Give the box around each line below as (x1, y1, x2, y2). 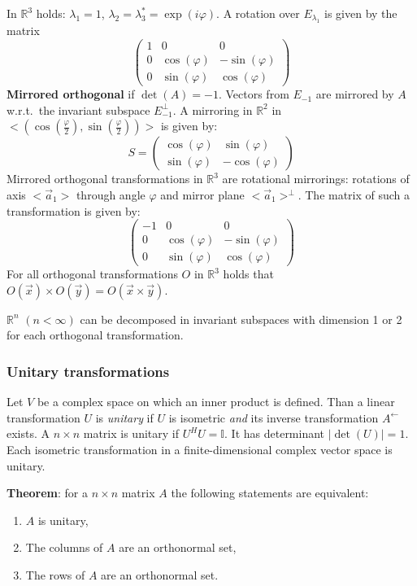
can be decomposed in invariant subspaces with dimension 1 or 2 (80, 310, 402, 327)
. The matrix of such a (298, 186, 410, 203)
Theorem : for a (7, 484, 88, 501)
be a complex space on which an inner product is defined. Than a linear (37, 393, 395, 410)
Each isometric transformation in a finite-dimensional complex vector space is (7, 441, 393, 458)
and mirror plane (160, 186, 245, 203)
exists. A (7, 425, 50, 442)
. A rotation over (216, 5, 300, 21)
